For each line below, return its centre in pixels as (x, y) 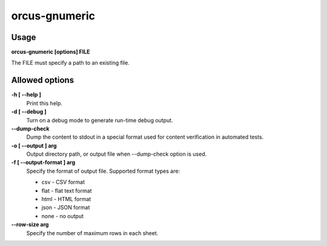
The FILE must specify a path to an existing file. (70, 63)
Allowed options (43, 80)
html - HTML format (66, 199)
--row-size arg (30, 225)
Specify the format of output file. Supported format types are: (103, 171)
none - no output (63, 216)
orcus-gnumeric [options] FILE (51, 52)
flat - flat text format (67, 190)
